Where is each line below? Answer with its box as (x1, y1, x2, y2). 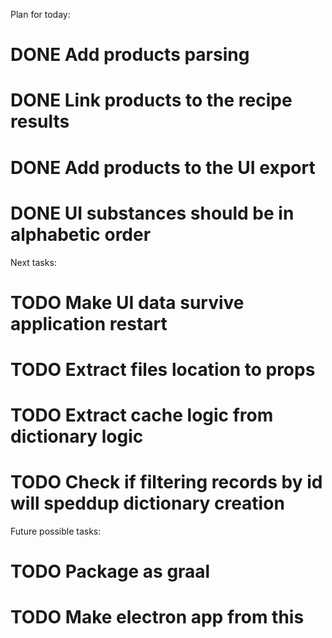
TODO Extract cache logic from (10, 404, 274, 427)
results (10, 110, 70, 133)
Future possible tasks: (10, 525, 102, 537)
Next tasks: (10, 256, 57, 268)
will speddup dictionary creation (10, 492, 285, 515)
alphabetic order (10, 223, 152, 246)
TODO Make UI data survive (10, 291, 245, 314)
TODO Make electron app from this (10, 606, 305, 629)
